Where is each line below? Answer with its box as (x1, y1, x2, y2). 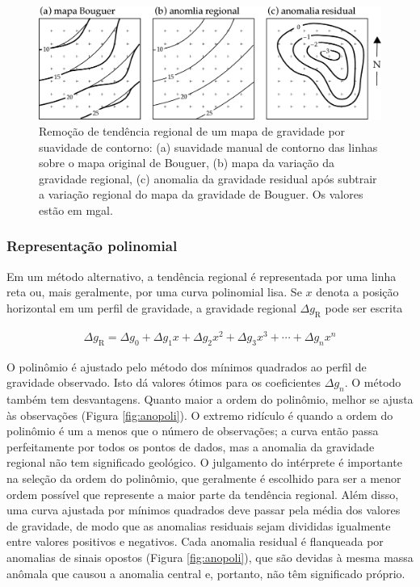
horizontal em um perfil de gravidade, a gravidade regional (6, 299, 296, 316)
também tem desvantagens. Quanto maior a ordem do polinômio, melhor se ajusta (6, 391, 414, 408)
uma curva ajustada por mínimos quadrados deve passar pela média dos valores (6, 501, 401, 518)
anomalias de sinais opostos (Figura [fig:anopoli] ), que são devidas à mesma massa (6, 548, 414, 565)
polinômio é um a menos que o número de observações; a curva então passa (6, 422, 379, 439)
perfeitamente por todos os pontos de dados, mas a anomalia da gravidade (6, 438, 375, 455)
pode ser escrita (325, 299, 403, 316)
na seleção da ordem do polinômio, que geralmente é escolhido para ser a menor (6, 469, 401, 486)
